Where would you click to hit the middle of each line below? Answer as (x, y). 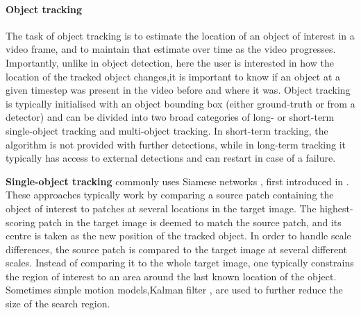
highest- (336, 208)
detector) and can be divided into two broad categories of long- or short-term (170, 117)
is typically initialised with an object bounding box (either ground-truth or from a (180, 103)
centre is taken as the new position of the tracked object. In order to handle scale (178, 236)
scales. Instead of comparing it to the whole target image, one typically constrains (180, 263)
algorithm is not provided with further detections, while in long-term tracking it (176, 144)
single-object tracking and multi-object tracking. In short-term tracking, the (167, 130)
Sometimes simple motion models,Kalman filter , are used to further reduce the (174, 290)
